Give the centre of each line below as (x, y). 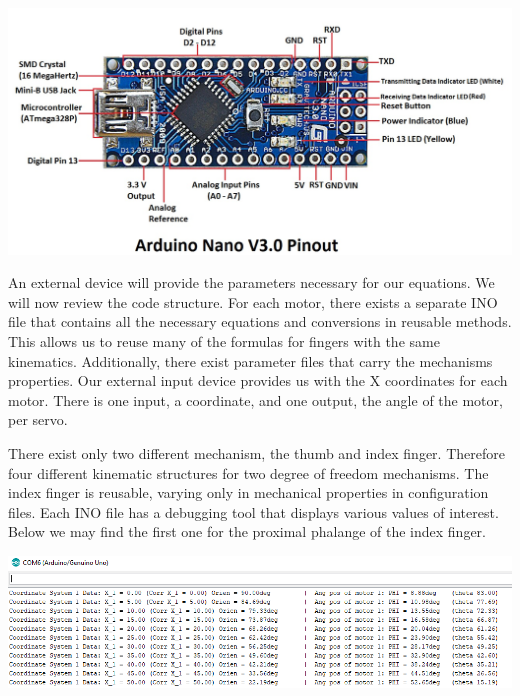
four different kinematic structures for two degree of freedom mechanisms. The (248, 472)
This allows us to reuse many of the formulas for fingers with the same (224, 340)
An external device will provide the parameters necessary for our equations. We (251, 282)
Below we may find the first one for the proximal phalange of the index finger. (247, 531)
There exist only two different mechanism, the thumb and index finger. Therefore (256, 452)
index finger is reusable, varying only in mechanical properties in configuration (248, 492)
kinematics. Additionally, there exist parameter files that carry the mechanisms (250, 360)
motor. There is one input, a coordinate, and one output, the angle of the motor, (255, 399)
